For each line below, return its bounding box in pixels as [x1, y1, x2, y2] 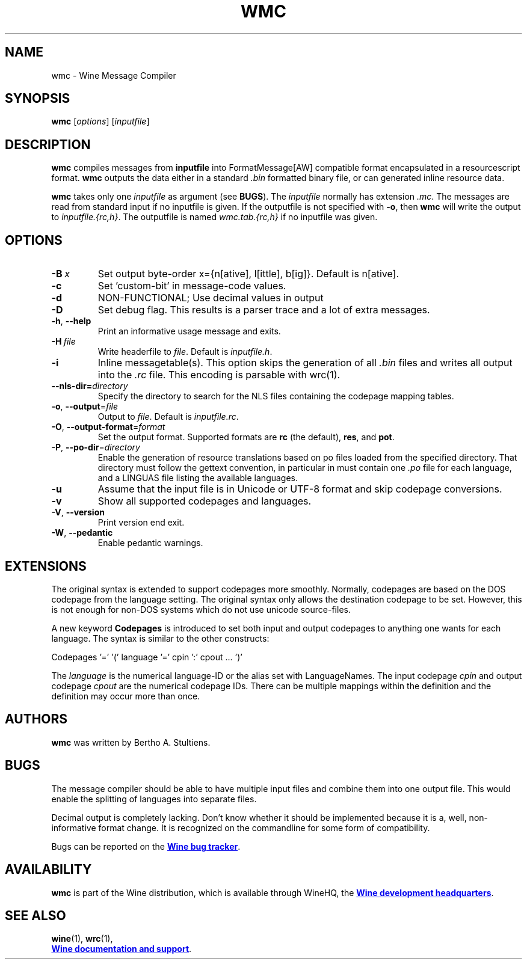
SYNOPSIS [5, 91, 70, 106]
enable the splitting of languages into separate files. [51, 793, 257, 804]
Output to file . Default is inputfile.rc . [97, 411, 239, 422]
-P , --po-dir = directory [51, 442, 140, 453]
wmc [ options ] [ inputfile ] [51, 116, 150, 127]
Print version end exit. [97, 517, 185, 528]
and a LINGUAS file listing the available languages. [97, 473, 298, 484]
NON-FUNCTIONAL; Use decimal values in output [97, 292, 324, 304]
